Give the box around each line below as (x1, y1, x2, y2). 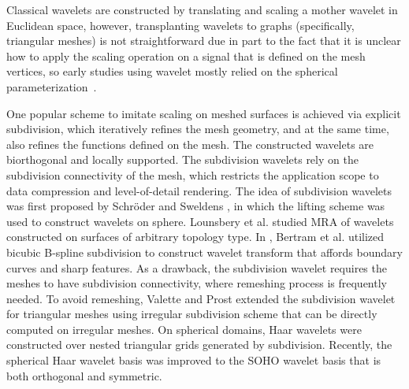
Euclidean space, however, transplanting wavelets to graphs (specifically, (6, 17, 355, 33)
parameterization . (6, 78, 97, 94)
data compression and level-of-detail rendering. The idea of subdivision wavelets (6, 182, 392, 198)
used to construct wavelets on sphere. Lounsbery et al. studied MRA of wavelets (6, 213, 394, 229)
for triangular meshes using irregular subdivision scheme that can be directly (6, 306, 377, 322)
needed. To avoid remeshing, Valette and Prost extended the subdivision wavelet (6, 290, 396, 306)
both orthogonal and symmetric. (6, 367, 162, 383)
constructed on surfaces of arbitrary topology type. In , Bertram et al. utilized (6, 228, 385, 245)
